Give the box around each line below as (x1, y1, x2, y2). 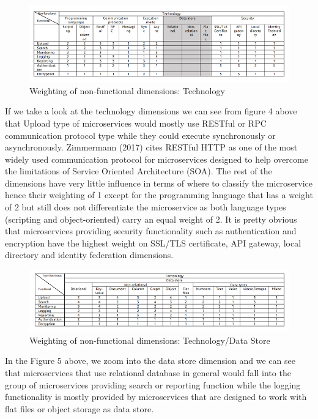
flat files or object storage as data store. (5, 402, 154, 415)
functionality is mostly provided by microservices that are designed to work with (5, 390, 307, 403)
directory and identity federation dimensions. (5, 248, 174, 261)
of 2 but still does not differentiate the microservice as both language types (5, 201, 286, 213)
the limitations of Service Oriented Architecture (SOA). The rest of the (5, 165, 272, 177)
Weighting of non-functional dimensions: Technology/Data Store (29, 333, 270, 346)
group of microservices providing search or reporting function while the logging (5, 378, 301, 391)
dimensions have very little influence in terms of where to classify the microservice (5, 176, 313, 189)
